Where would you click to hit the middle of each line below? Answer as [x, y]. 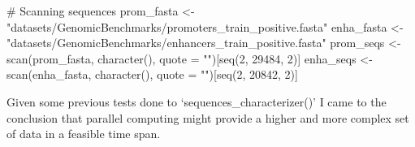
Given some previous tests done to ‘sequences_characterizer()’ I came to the [197, 101]
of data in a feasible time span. [84, 134]
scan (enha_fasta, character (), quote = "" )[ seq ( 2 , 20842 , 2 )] [152, 74]
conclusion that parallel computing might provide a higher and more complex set [208, 117]
